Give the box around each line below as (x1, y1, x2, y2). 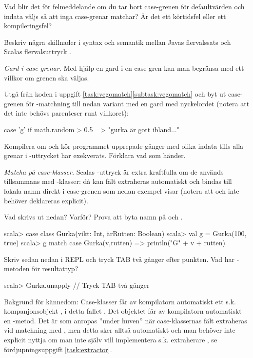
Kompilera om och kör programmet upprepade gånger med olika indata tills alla (4, 140, 244, 151)
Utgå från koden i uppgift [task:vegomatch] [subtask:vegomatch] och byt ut (4, 89, 226, 99)
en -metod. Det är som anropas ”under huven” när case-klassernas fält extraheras (4, 315, 247, 325)
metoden (4, 263, 30, 274)
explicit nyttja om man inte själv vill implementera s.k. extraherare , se (4, 335, 217, 345)
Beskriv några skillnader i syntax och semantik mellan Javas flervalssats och (4, 37, 231, 47)
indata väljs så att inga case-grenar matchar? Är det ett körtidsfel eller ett (4, 11, 226, 21)
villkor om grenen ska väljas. (4, 72, 89, 82)
